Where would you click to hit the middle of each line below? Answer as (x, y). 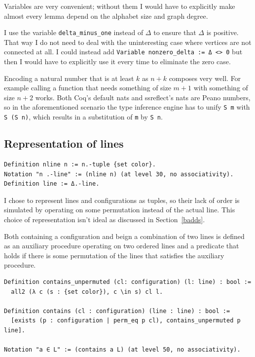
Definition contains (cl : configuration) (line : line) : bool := (117, 311)
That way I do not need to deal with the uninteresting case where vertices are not (128, 42)
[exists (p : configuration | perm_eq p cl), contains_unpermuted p (126, 321)
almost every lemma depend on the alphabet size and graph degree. (106, 16)
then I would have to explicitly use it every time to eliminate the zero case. (117, 61)
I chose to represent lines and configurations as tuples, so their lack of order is (122, 200)
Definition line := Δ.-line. (52, 184)
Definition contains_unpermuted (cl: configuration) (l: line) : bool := (128, 282)
